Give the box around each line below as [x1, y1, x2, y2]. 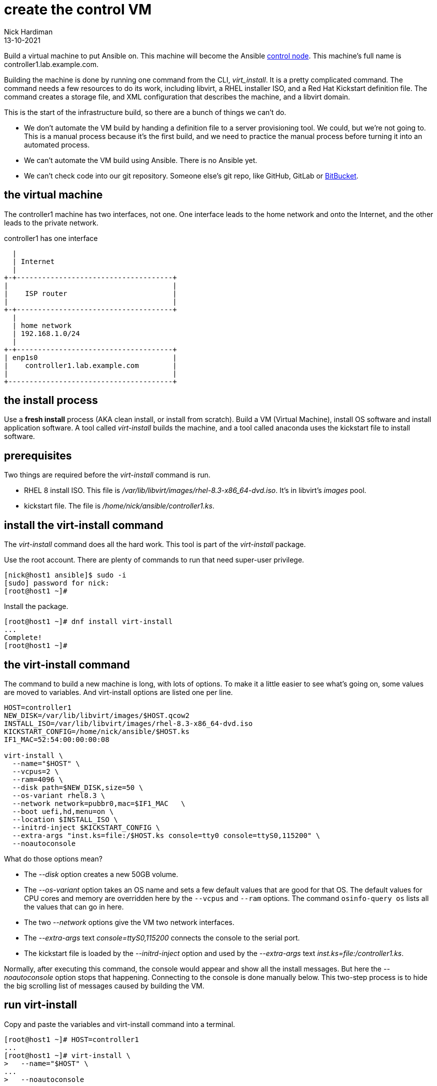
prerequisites [4, 449, 72, 462]
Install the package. [4, 602, 68, 611]
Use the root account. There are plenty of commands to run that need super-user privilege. [4, 555, 304, 564]
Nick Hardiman [4, 27, 53, 36]
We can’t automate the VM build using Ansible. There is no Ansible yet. [24, 155, 257, 164]
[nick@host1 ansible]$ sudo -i [4, 571, 126, 579]
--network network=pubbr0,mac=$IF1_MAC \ [12, 799, 185, 807]
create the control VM [4, 1, 152, 18]
